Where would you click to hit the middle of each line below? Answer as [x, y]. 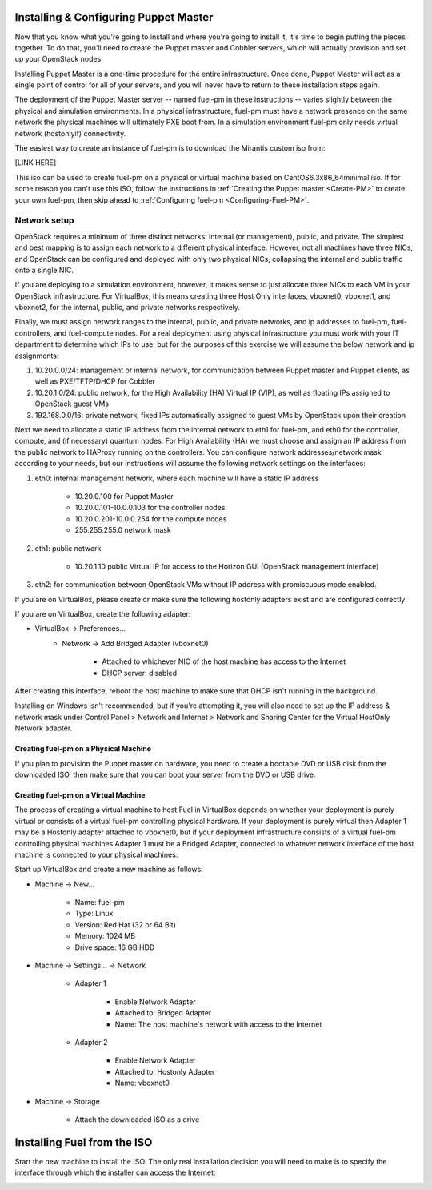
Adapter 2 [91, 1042]
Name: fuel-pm [100, 903]
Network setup [44, 220]
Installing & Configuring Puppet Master [114, 17]
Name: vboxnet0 [142, 1083]
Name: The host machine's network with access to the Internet [218, 1024]
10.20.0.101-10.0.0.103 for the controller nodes [150, 508]
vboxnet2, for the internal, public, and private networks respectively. [127, 308]
